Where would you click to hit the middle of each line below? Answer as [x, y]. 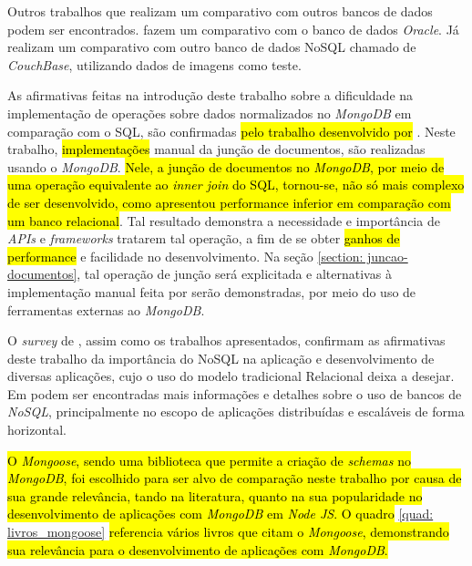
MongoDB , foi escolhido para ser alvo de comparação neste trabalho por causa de [235, 478]
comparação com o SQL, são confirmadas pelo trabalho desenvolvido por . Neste [231, 131]
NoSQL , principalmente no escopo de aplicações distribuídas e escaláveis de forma [236, 412]
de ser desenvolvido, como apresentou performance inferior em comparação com [229, 202]
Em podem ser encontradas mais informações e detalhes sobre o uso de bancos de [235, 393]
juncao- [388, 256]
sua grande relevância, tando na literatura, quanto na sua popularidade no [215, 495]
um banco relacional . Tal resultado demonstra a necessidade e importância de [224, 220]
